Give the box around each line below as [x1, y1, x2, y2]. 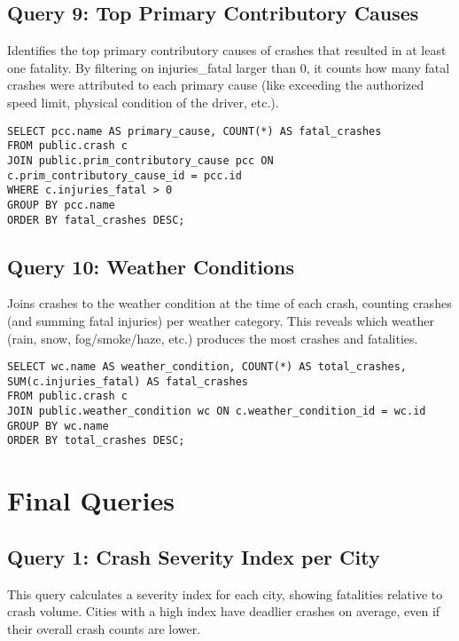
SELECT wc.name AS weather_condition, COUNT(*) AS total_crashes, [7, 360, 408, 374]
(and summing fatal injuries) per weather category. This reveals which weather [7, 311, 434, 329]
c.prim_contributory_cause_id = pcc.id [7, 169, 242, 182]
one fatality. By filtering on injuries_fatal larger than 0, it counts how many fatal [7, 58, 450, 76]
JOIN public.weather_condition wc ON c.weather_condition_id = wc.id [7, 405, 426, 418]
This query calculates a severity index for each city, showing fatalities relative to [7, 584, 443, 603]
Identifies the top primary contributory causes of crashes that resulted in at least [7, 41, 447, 59]
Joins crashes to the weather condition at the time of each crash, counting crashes [7, 294, 452, 313]
